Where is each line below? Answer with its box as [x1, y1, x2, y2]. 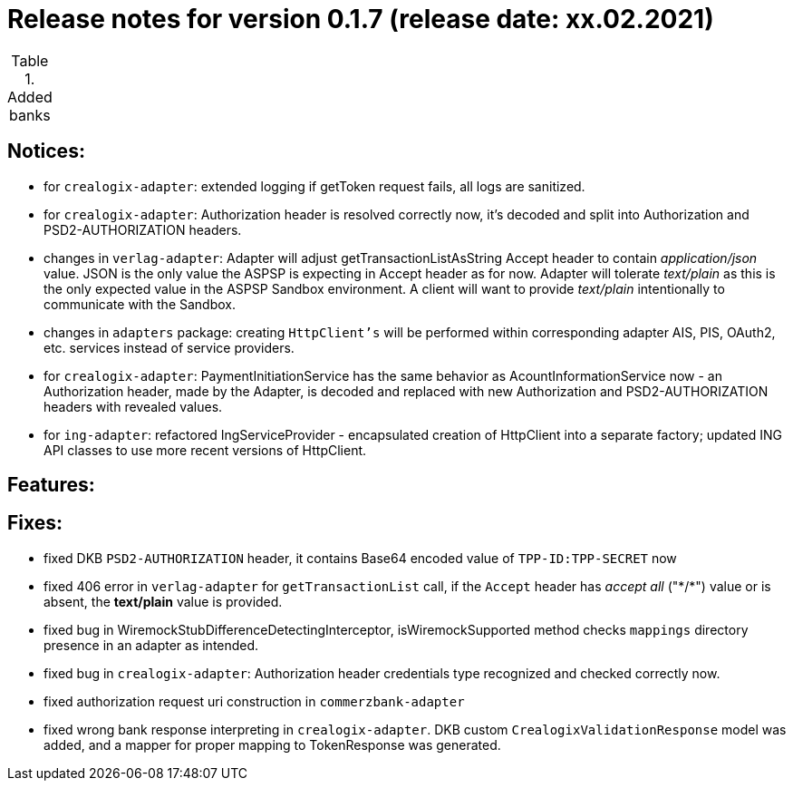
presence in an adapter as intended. [44, 637, 259, 653]
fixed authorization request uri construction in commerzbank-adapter [44, 693, 465, 709]
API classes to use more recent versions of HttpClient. [44, 442, 367, 458]
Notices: [7, 140, 85, 163]
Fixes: [7, 511, 63, 535]
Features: [7, 473, 95, 497]
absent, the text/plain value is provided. [44, 593, 283, 609]
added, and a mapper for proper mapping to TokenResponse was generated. [44, 736, 501, 753]
